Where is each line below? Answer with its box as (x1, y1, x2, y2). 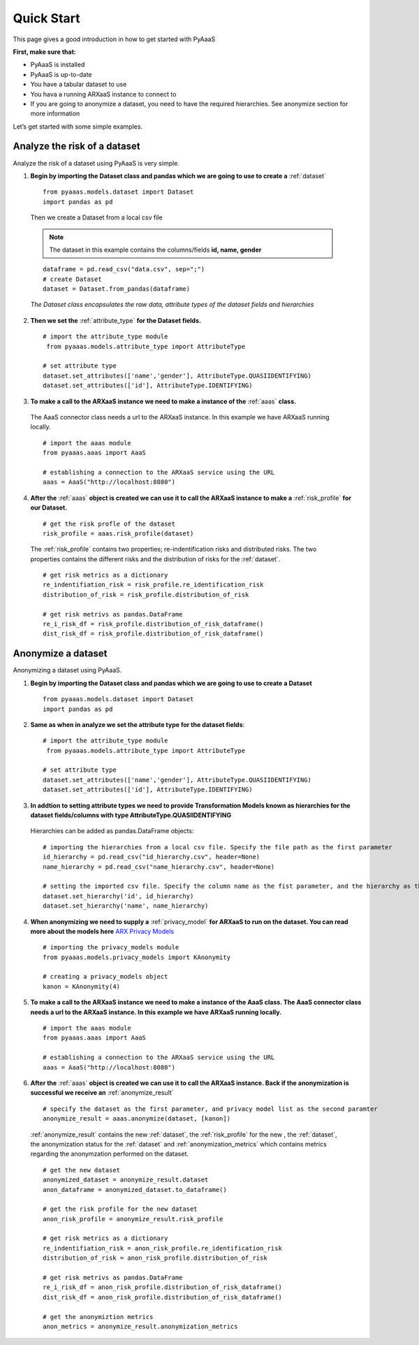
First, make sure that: (13, 48, 76, 56)
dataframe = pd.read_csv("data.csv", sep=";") (43, 266, 205, 273)
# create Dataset (43, 275, 102, 283)
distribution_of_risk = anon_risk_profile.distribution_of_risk (43, 1254, 268, 1262)
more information (30, 109, 80, 118)
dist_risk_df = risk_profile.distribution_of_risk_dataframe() (43, 630, 264, 638)
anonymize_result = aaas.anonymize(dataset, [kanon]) (43, 1115, 230, 1123)
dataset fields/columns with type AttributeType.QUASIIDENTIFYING (30, 811, 232, 819)
